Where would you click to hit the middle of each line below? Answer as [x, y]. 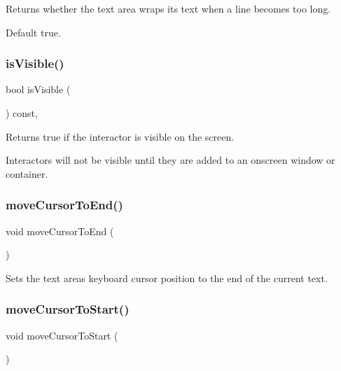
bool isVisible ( [38, 89]
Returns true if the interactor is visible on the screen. [120, 136]
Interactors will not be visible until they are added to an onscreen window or [170, 160]
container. [27, 173]
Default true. [33, 32]
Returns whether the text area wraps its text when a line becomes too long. [168, 8]
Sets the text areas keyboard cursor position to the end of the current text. [167, 278]
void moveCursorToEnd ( [60, 231]
